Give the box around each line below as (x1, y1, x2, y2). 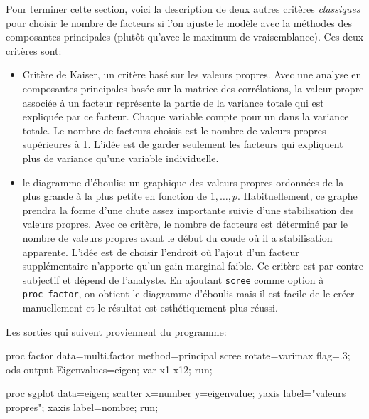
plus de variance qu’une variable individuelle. (22, 150, 219, 165)
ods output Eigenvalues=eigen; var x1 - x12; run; (6, 361, 213, 376)
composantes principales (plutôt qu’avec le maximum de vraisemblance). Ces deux (6, 29, 364, 44)
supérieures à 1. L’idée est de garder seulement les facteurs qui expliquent (22, 137, 343, 152)
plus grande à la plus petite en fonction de (22, 189, 208, 203)
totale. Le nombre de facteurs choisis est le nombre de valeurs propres (22, 122, 326, 137)
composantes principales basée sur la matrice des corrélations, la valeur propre (22, 80, 364, 95)
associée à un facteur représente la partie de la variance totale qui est (22, 95, 324, 110)
